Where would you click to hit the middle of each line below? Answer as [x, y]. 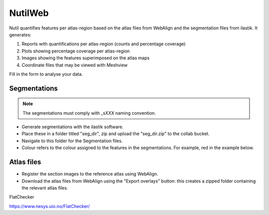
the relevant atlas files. [45, 188]
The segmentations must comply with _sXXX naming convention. [89, 113]
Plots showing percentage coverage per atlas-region [76, 51]
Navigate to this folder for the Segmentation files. [72, 141]
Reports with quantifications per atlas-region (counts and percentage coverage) [104, 44]
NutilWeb [29, 13]
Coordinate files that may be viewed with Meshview [75, 65]
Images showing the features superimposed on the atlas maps [85, 58]
